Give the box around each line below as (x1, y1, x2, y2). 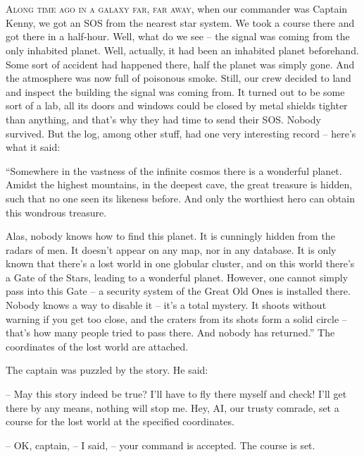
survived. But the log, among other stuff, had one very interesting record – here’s (6, 126, 356, 140)
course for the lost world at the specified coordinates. (6, 414, 234, 429)
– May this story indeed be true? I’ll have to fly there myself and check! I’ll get (6, 386, 347, 401)
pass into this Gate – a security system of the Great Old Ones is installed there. (6, 284, 351, 298)
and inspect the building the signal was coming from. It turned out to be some (6, 84, 345, 99)
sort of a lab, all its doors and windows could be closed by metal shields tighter (6, 98, 348, 113)
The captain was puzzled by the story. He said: (6, 362, 208, 377)
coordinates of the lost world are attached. (6, 339, 189, 353)
